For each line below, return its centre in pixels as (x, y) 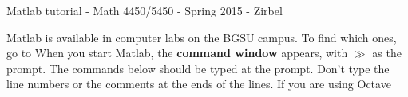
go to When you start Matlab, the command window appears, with (177, 53)
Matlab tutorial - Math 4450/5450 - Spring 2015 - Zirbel (145, 10)
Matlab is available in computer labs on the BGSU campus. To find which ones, (202, 37)
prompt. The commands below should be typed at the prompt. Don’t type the (198, 68)
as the (387, 53)
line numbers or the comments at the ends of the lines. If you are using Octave (199, 84)
